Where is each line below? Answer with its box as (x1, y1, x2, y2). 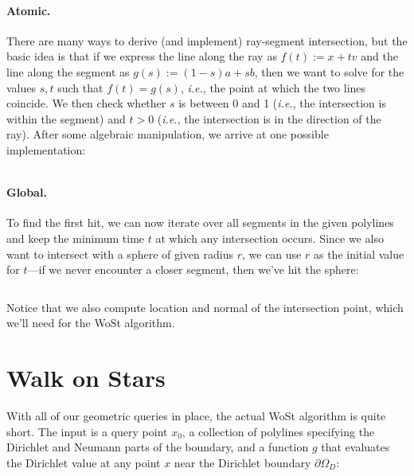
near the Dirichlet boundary (174, 454, 311, 470)
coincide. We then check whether (6, 95, 166, 111)
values (6, 79, 37, 96)
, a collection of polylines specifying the (182, 423, 375, 439)
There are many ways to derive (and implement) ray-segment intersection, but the (6, 32, 408, 49)
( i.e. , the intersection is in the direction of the (157, 110, 381, 127)
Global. (6, 184, 47, 201)
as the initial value (313, 245, 404, 262)
